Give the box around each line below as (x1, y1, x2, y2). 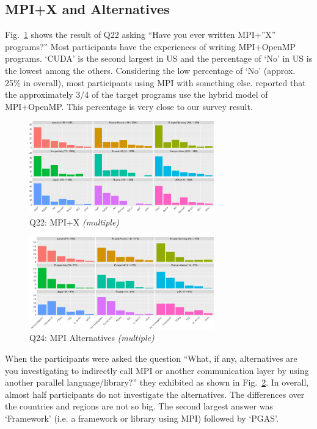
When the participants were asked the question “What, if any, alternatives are (5, 352, 297, 365)
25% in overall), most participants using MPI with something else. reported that (5, 76, 306, 89)
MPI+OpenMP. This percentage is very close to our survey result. (5, 100, 253, 112)
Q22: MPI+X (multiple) (29, 216, 120, 229)
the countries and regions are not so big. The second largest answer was (5, 400, 273, 413)
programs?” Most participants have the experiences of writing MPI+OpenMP (5, 40, 296, 53)
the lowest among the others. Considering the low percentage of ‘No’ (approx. (5, 64, 296, 76)
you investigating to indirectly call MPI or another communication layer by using (5, 364, 309, 376)
